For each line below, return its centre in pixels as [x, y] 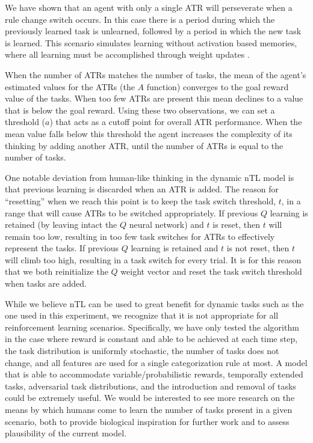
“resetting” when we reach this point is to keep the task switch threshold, [141, 200]
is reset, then [237, 225]
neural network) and [166, 225]
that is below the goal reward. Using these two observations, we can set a [140, 110]
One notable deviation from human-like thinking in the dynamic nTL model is [150, 177]
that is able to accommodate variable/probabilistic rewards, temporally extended [154, 374]
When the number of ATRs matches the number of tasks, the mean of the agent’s [156, 74]
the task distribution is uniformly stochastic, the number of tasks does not [142, 351]
